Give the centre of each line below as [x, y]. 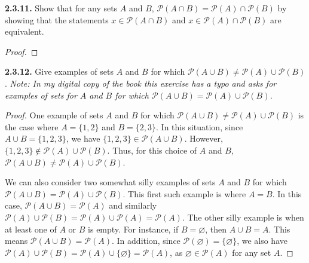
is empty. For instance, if [133, 229]
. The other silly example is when [243, 217]
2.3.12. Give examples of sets [59, 71]
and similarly [133, 205]
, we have [83, 138]
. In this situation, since [200, 126]
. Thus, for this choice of [152, 150]
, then [216, 229]
